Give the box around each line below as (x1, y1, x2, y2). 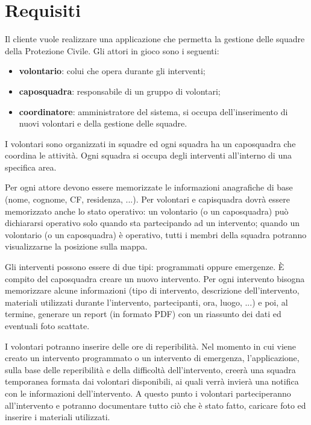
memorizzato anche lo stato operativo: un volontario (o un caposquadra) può (5, 204, 289, 217)
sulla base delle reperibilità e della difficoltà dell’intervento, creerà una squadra (5, 363, 296, 376)
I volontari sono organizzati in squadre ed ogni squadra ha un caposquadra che (5, 137, 296, 150)
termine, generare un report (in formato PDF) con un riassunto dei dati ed (5, 307, 281, 320)
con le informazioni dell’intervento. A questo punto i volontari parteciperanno (5, 386, 291, 399)
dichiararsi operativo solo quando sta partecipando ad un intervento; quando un (5, 216, 300, 229)
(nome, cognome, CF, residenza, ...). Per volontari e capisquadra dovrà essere (5, 193, 291, 206)
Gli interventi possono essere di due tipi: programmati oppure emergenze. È (5, 260, 284, 273)
